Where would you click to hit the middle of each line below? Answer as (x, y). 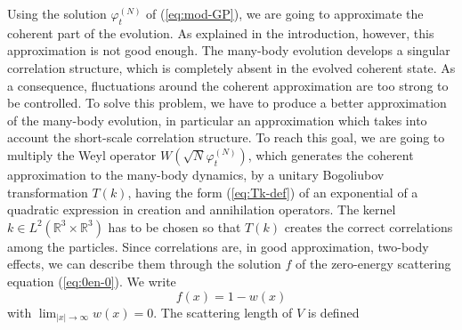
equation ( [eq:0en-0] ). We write (92, 281)
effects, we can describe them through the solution (144, 264)
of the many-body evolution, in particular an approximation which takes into (217, 120)
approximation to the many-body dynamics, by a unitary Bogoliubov (196, 174)
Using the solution (57, 13)
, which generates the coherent (331, 154)
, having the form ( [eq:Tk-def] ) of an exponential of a (273, 192)
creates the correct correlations (369, 226)
